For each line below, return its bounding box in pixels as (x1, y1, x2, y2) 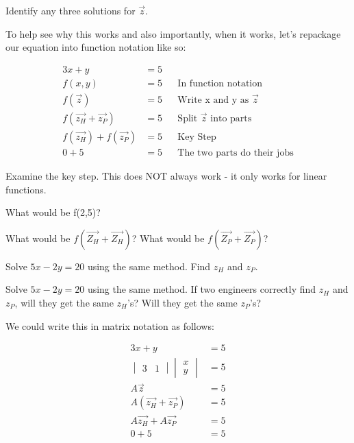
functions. (5, 182, 47, 196)
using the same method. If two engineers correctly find (87, 282, 316, 296)
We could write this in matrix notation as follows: (5, 318, 214, 333)
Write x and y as (177, 95, 249, 105)
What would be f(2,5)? (5, 205, 101, 219)
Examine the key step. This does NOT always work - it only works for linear (5, 168, 327, 182)
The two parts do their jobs (177, 147, 294, 158)
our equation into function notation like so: (5, 40, 186, 54)
